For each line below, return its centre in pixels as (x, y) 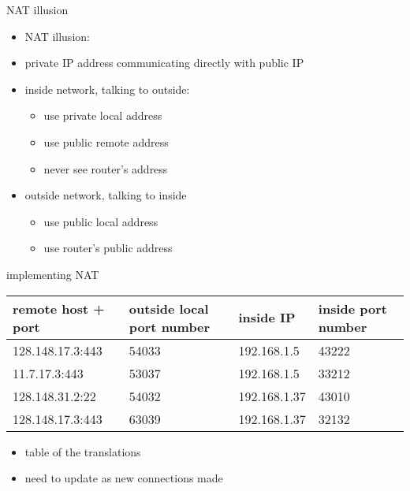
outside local (169, 308)
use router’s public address (108, 248)
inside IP (267, 318)
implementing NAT (53, 274)
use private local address (103, 115)
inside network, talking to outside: (107, 89)
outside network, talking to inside (106, 195)
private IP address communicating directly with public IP (164, 63)
